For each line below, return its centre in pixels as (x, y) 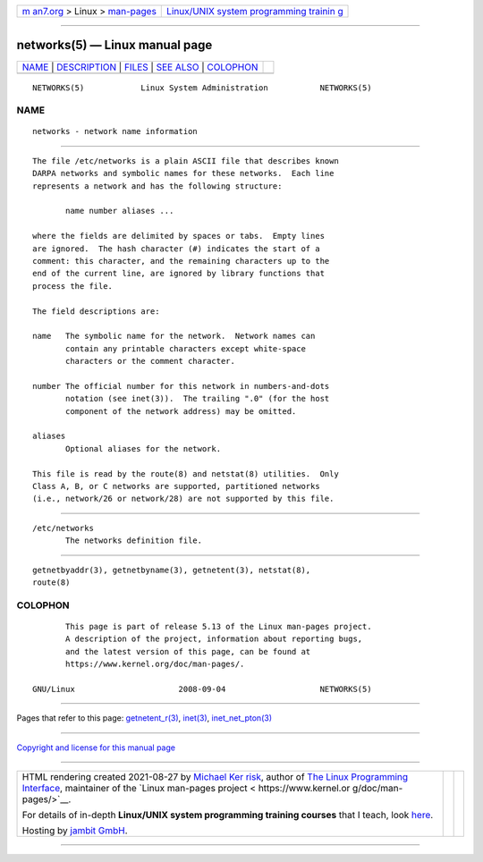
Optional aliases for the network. (144, 448)
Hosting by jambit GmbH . (75, 831)
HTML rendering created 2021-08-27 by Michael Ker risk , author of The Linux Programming (215, 777)
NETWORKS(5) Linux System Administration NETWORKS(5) (202, 88)
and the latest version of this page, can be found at (188, 651)
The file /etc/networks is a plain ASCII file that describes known (186, 161)
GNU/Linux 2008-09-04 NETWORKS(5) (202, 689)
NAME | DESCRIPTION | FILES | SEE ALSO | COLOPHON (140, 67)
